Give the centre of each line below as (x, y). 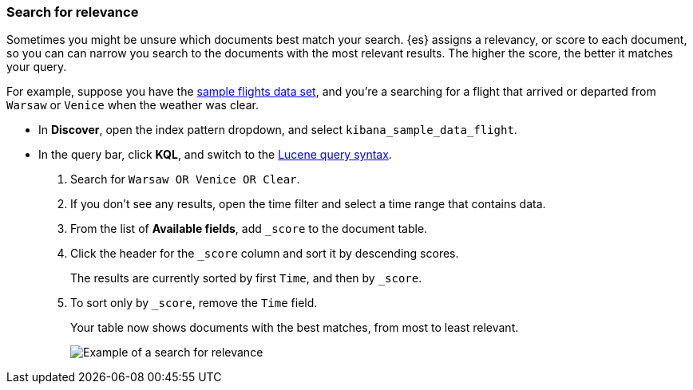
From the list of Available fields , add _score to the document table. (249, 229)
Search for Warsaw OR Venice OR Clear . (185, 179)
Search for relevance (73, 12)
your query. (37, 67)
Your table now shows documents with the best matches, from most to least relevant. (295, 328)
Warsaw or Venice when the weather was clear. (133, 105)
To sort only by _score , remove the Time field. (194, 303)
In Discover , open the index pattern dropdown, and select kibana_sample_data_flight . (278, 130)
